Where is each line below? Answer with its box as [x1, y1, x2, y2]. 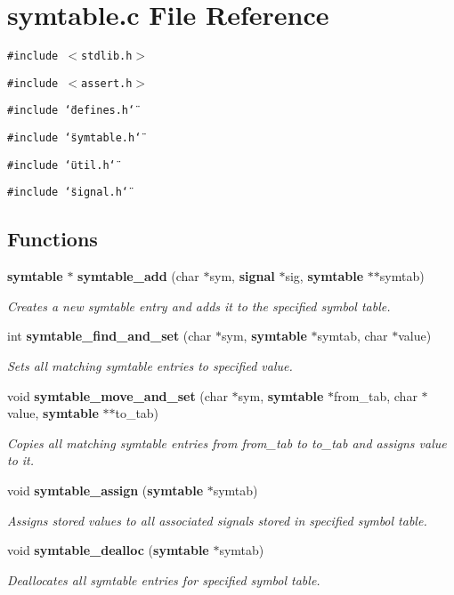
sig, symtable [285, 267, 364, 285]
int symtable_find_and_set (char [7, 326, 212, 345]
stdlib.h [81, 50, 133, 63]
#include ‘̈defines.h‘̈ [7, 104, 135, 117]
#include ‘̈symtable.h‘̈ [7, 132, 142, 145]
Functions [7, 225, 98, 253]
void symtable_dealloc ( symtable [7, 541, 209, 559]
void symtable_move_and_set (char [7, 386, 228, 405]
